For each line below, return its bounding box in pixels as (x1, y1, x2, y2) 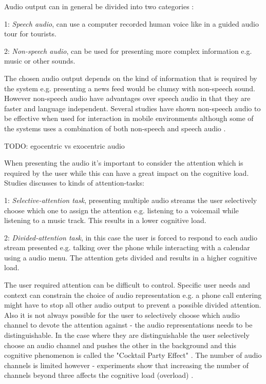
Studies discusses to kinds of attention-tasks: (4, 177, 144, 188)
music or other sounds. (4, 55, 75, 66)
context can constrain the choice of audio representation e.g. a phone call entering (4, 289, 262, 300)
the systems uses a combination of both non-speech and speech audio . (4, 123, 226, 133)
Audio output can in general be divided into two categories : (4, 1, 194, 11)
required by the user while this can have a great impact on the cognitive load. (4, 167, 249, 178)
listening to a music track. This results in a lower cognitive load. (4, 215, 206, 226)
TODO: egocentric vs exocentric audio (4, 140, 125, 151)
